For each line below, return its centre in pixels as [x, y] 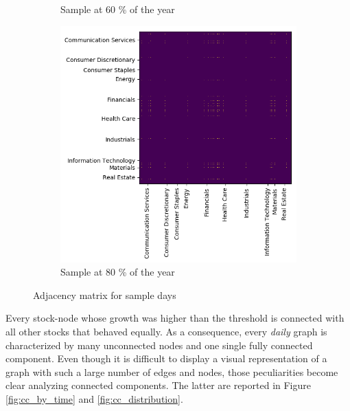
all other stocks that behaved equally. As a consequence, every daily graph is [166, 331]
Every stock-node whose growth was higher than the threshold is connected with [175, 318]
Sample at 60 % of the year [118, 9]
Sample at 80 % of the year [118, 272]
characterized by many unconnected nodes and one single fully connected [159, 345]
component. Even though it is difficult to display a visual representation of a [166, 358]
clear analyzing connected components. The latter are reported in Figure [159, 385]
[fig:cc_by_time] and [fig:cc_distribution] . [94, 398]
